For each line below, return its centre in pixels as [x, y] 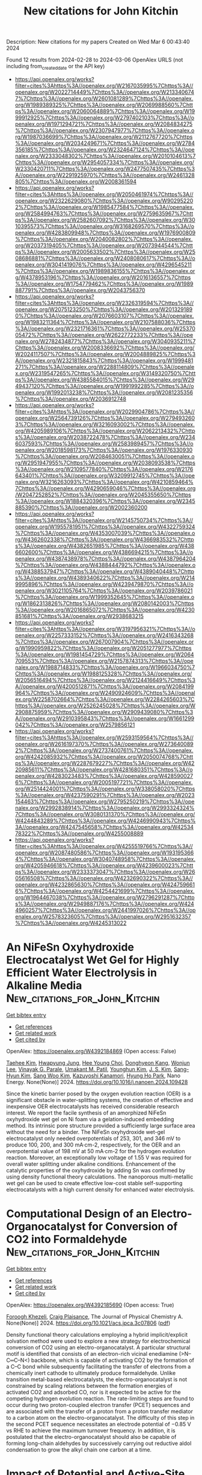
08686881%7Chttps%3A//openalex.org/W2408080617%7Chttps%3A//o [105, 258]
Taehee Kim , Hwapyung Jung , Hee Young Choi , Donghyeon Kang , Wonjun [98, 1062]
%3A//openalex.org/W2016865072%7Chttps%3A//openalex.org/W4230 [105, 609]
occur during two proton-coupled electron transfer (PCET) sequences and [98, 1405]
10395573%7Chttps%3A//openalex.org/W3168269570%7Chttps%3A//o [104, 226]
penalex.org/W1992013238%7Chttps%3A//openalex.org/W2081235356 [104, 392]
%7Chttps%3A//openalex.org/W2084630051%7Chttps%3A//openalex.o [105, 456]
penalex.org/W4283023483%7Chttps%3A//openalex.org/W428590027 [104, 776]
